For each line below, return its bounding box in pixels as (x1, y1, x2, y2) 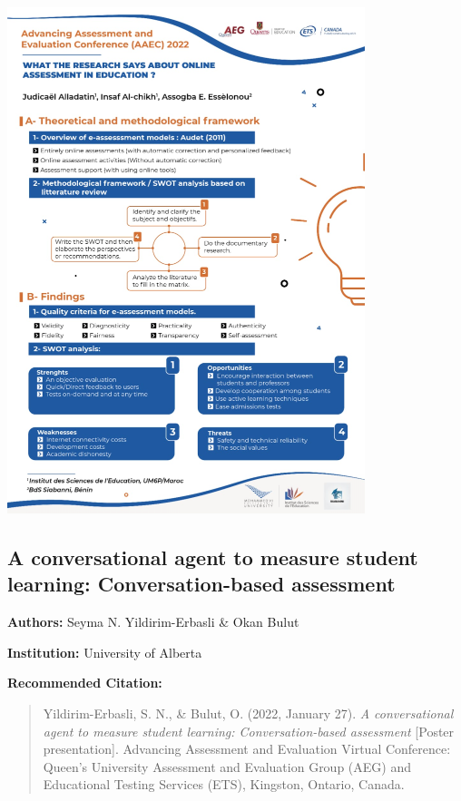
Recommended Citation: (7, 673, 162, 692)
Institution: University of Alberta (7, 642, 202, 661)
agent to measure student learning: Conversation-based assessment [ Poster (43, 721, 455, 740)
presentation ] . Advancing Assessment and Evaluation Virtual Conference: (43, 739, 451, 758)
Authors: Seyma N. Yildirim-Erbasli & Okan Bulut (7, 612, 299, 631)
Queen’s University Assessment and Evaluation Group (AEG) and (43, 757, 411, 776)
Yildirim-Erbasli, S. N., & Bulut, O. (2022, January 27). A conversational (43, 703, 454, 722)
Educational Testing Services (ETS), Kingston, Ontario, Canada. (43, 775, 405, 794)
